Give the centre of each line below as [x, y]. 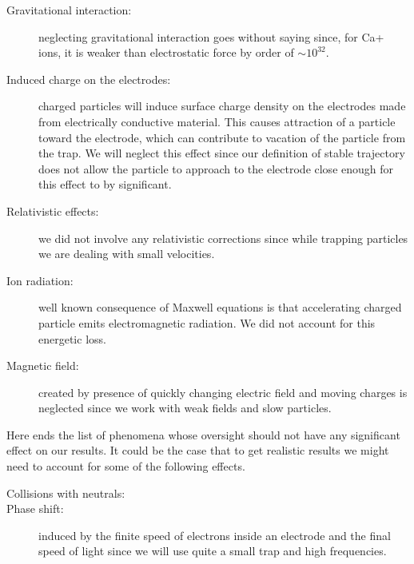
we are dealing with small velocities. [127, 254]
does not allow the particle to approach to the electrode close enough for [216, 168]
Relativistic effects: [53, 211]
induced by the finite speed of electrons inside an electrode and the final [215, 535]
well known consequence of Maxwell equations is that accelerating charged [220, 307]
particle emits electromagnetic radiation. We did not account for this [207, 322]
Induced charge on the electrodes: [89, 79]
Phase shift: [35, 508]
